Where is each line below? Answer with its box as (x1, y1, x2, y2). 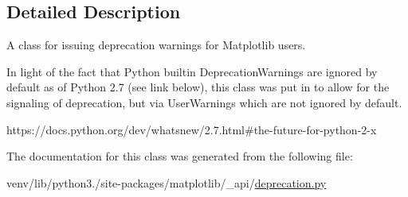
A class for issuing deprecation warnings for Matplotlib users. (6, 37, 306, 53)
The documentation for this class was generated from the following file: (6, 148, 353, 164)
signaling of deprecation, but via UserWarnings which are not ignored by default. (6, 94, 402, 110)
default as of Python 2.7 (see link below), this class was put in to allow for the (6, 79, 390, 95)
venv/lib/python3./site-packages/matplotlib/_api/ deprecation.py (6, 174, 327, 191)
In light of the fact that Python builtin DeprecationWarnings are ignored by (6, 63, 378, 79)
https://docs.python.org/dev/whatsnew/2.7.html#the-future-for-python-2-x (6, 121, 377, 137)
